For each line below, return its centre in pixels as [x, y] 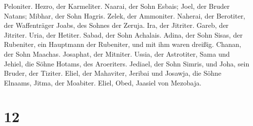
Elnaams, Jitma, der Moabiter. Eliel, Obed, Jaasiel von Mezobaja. [103, 82]
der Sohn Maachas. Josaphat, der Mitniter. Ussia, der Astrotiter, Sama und [117, 53]
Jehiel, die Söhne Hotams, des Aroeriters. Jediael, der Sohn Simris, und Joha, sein [127, 63]
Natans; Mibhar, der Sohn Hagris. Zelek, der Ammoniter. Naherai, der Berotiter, [125, 15]
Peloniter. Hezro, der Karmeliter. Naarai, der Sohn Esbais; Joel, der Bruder [117, 6]
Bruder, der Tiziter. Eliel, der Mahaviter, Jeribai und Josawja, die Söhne [113, 73]
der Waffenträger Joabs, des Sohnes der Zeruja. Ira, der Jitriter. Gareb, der [116, 25]
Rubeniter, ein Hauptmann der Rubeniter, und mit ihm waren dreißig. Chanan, [123, 44]
